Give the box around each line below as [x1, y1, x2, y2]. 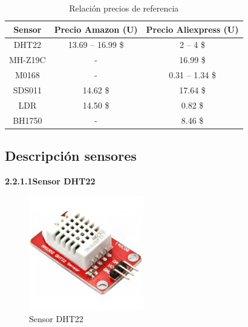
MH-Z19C [9, 53, 46, 66]
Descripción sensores [5, 146, 137, 165]
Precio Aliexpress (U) [146, 22, 239, 35]
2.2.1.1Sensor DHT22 [5, 174, 96, 187]
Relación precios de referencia [69, 2, 179, 14]
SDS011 [13, 83, 42, 96]
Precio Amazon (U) [54, 22, 138, 35]
